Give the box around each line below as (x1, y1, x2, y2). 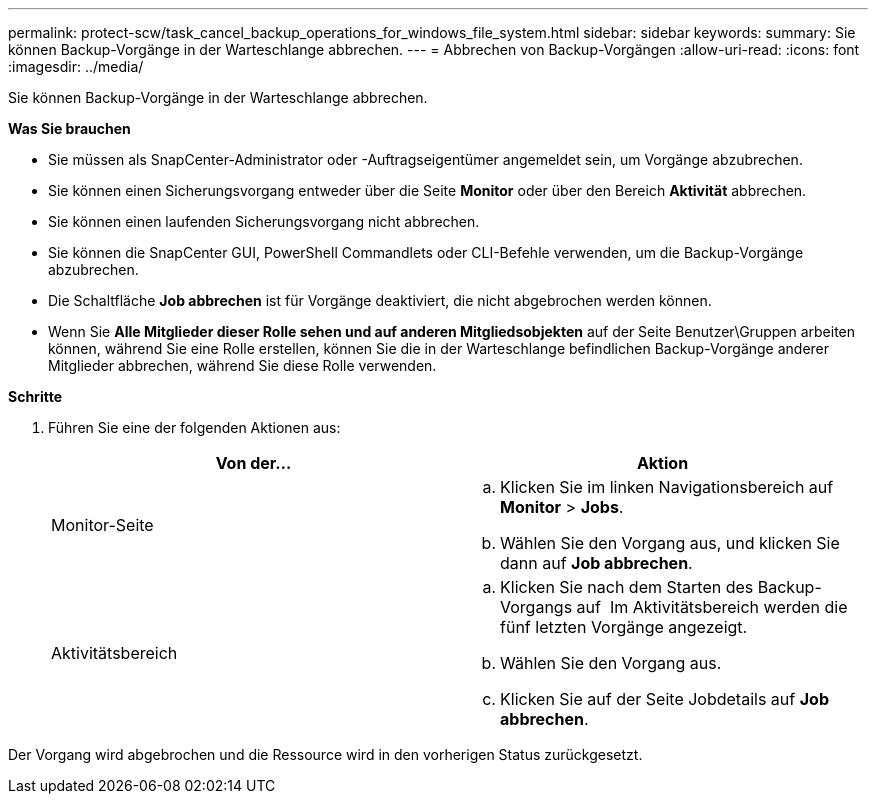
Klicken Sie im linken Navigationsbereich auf (500, 477, 834, 497)
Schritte (8, 388, 62, 405)
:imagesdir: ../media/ (8, 58, 144, 75)
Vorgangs (500, 597, 573, 617)
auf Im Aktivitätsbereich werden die (576, 597, 848, 617)
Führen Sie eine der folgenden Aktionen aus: (48, 419, 341, 436)
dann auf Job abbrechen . (500, 553, 693, 573)
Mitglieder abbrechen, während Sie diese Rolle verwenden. (48, 357, 437, 374)
